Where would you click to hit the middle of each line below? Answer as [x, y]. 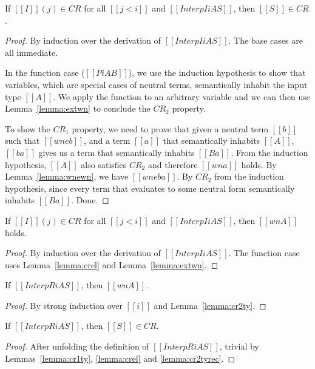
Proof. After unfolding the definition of [77, 346]
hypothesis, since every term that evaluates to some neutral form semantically [150, 188]
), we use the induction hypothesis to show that [217, 73]
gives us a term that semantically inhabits [117, 152]
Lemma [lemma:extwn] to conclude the [78, 108]
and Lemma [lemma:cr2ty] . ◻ [210, 305]
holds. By [259, 164]
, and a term [107, 140]
